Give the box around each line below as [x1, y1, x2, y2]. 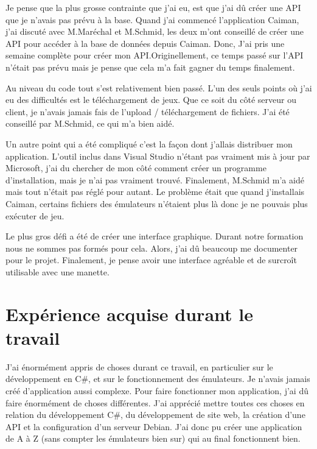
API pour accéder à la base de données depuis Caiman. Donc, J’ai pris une [5, 37, 285, 49]
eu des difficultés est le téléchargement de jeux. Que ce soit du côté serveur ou [5, 93, 296, 106]
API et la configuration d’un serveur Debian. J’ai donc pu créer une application [5, 420, 302, 433]
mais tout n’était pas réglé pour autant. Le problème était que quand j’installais [5, 185, 305, 198]
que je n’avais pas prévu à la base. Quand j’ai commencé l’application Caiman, [5, 13, 299, 26]
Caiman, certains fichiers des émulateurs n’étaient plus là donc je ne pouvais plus [5, 197, 308, 210]
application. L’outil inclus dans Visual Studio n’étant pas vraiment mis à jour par [5, 149, 310, 162]
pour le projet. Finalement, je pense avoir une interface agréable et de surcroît [5, 253, 297, 266]
